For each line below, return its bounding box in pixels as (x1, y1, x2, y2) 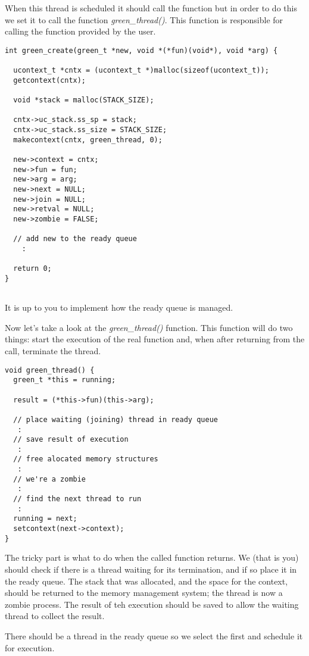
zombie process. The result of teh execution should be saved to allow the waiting (5, 598, 299, 610)
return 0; (13, 264, 52, 273)
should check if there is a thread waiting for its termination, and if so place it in (5, 563, 297, 575)
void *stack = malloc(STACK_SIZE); (13, 96, 154, 105)
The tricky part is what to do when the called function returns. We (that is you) (5, 551, 299, 564)
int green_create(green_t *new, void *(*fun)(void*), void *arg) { (5, 46, 278, 55)
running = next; (13, 514, 77, 523)
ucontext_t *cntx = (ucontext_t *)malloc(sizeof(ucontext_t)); (13, 66, 269, 75)
